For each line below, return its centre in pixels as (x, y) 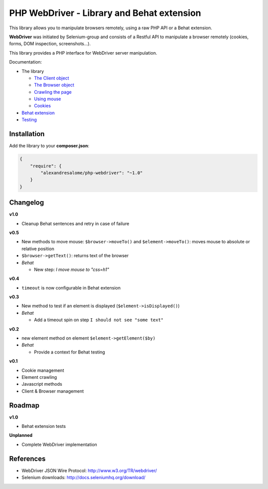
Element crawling (39, 377)
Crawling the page (53, 92)
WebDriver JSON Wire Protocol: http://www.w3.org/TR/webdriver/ (89, 470)
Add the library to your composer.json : (49, 146)
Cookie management (43, 370)
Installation (27, 134)
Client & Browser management (53, 391)
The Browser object (54, 85)
